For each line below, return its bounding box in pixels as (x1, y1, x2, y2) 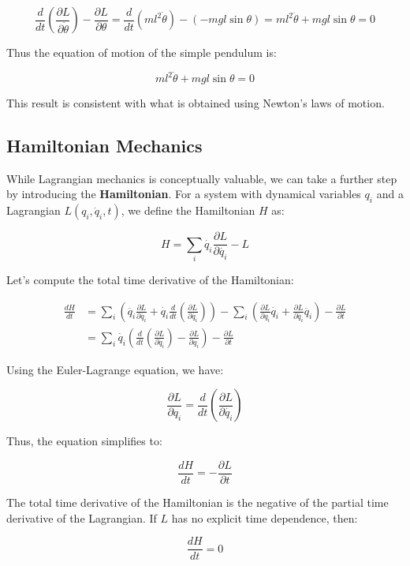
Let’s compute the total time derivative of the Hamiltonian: (6, 272, 294, 288)
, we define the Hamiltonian (121, 202, 255, 219)
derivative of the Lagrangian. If (6, 509, 157, 526)
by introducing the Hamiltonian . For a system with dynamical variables (6, 186, 361, 202)
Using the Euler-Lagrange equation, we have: (6, 361, 224, 377)
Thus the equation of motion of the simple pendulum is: (6, 44, 277, 60)
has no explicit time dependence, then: (171, 509, 358, 526)
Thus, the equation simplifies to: (6, 433, 162, 449)
